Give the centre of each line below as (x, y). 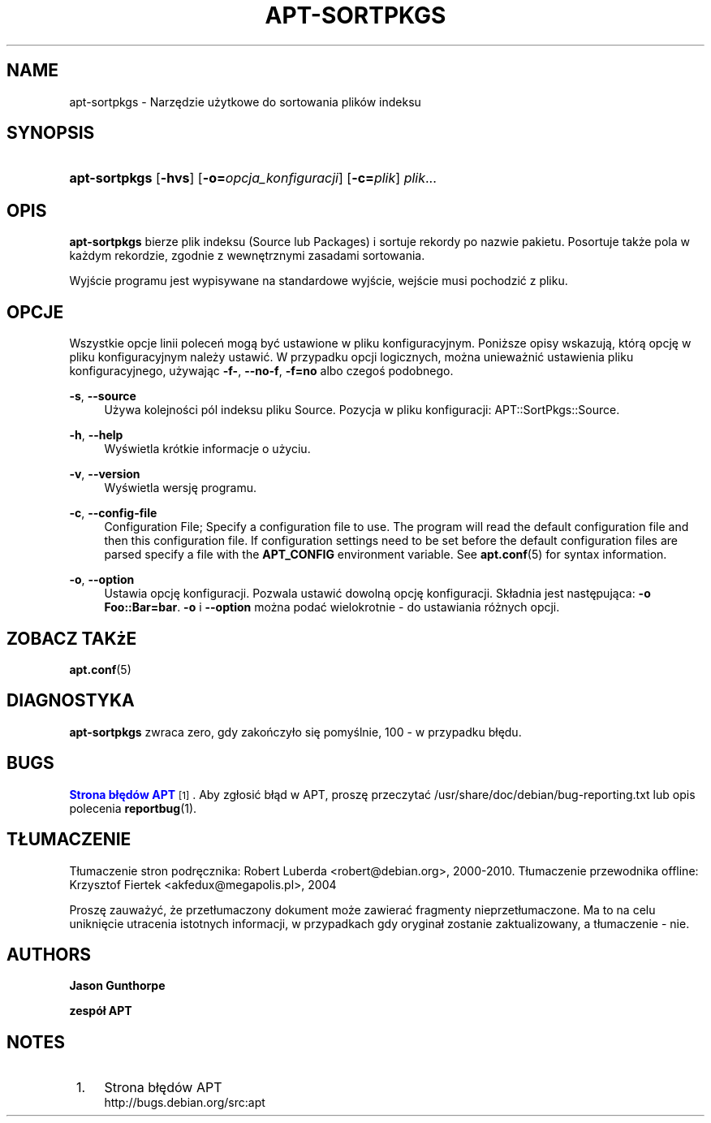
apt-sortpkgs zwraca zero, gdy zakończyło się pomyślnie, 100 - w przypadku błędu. (295, 732)
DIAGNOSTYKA (71, 701)
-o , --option (102, 580)
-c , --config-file (113, 513)
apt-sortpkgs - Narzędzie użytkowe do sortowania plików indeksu (245, 102)
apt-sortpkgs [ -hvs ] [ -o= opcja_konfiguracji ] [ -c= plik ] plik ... (253, 178)
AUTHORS (49, 954)
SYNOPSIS (51, 133)
